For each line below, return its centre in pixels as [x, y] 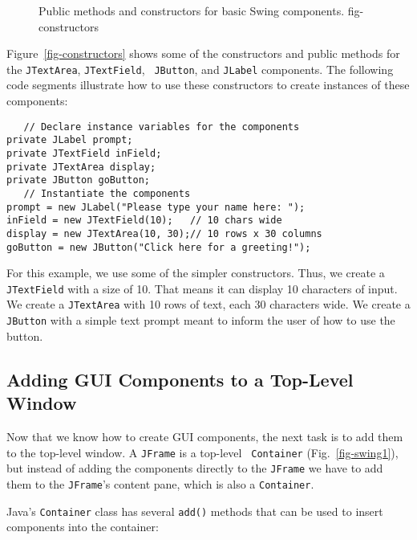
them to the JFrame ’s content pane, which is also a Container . [160, 483]
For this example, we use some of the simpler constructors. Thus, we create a [196, 273]
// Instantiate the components [107, 193]
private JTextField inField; [84, 153]
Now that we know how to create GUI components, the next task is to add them [205, 436]
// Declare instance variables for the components [162, 127]
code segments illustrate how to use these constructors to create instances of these [208, 85]
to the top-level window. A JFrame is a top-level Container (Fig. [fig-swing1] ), [202, 452]
